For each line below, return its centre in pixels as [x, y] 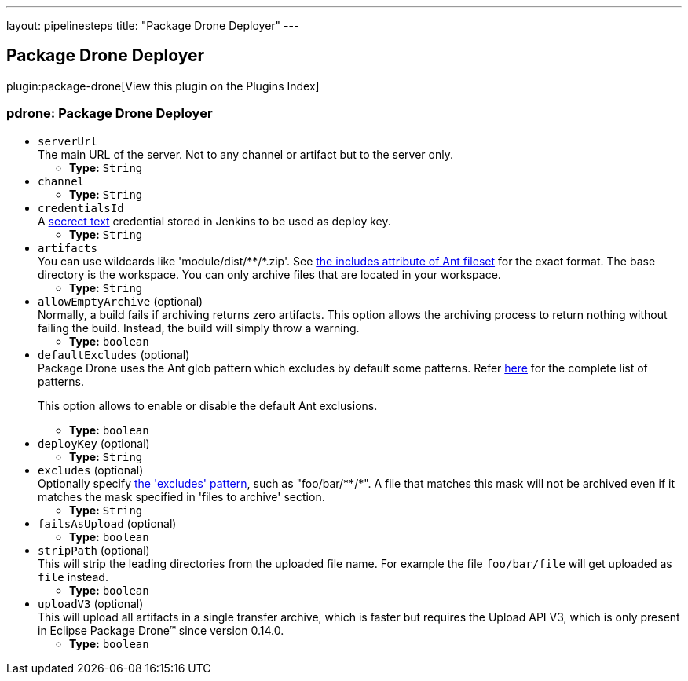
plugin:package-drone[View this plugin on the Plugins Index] [163, 86]
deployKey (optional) [94, 443]
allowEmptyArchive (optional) [121, 301]
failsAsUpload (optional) [107, 523]
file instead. [73, 577]
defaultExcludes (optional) [114, 354]
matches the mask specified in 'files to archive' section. [181, 496]
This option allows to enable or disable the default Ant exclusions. [208, 405]
